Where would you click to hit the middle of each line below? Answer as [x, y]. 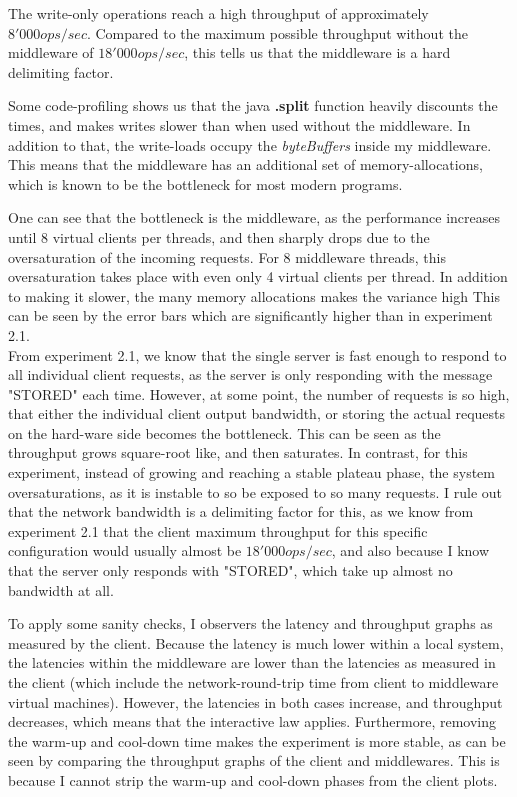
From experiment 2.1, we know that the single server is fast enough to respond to [257, 354]
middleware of [51, 52]
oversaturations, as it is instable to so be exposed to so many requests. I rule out [255, 491]
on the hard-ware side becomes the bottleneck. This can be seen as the [224, 432]
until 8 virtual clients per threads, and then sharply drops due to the [219, 236]
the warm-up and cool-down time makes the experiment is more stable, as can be [257, 740]
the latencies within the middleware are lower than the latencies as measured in [252, 662]
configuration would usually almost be [125, 550]
